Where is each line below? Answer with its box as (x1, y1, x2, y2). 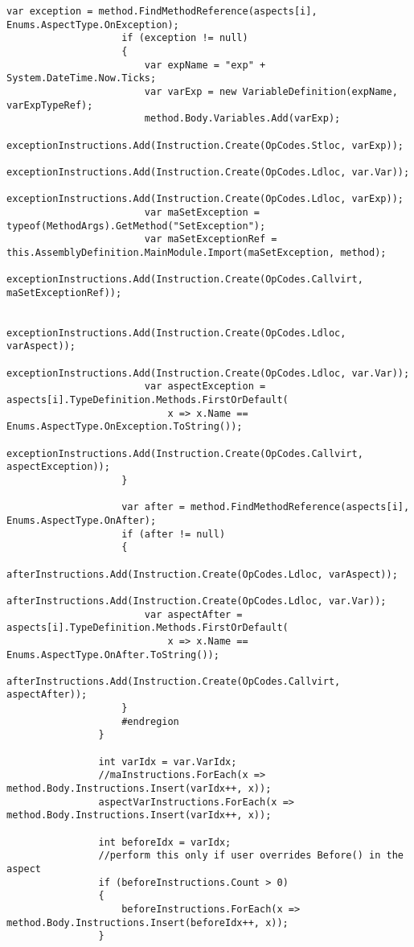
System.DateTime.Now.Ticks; (6, 72, 157, 84)
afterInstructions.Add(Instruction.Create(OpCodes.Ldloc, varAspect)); (6, 568, 398, 580)
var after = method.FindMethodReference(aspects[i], (121, 501, 410, 513)
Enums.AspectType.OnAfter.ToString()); (6, 648, 219, 661)
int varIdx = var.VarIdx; (98, 756, 237, 768)
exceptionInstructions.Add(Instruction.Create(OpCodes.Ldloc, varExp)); (6, 193, 404, 205)
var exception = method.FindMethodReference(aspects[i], (6, 6, 318, 17)
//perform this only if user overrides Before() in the (98, 850, 404, 862)
